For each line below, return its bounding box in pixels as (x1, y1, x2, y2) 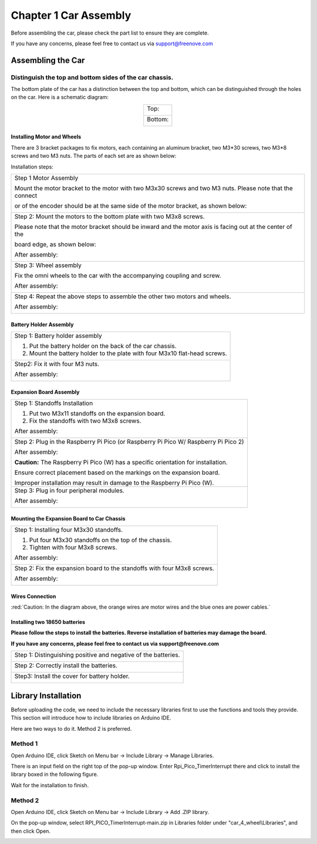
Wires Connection (11, 593, 56, 600)
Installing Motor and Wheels (11, 133, 82, 140)
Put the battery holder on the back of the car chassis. (29, 342, 177, 350)
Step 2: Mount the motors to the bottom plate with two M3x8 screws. (14, 212, 205, 221)
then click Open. (11, 828, 51, 835)
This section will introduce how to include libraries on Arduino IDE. (11, 714, 171, 721)
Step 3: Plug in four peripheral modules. (14, 487, 124, 495)
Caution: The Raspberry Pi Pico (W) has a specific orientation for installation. (14, 458, 228, 467)
